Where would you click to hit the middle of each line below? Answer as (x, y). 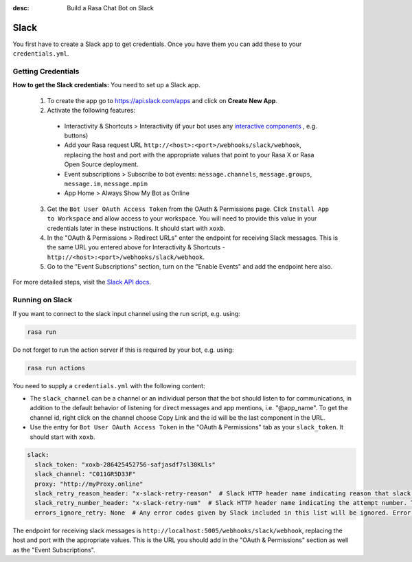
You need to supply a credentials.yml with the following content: (109, 385)
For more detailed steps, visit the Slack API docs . (82, 282)
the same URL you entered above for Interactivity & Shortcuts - (136, 247)
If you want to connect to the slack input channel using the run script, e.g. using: (126, 313)
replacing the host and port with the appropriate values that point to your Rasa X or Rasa (189, 155)
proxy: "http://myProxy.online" (89, 484)
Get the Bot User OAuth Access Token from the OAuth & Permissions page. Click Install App (188, 209)
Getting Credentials (46, 71)
